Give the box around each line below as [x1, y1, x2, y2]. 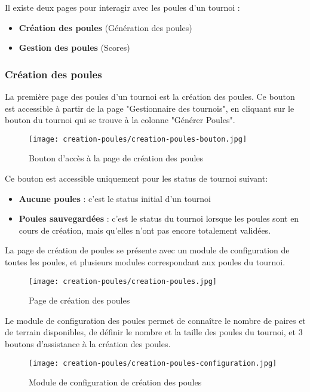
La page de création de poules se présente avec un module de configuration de [5, 244, 290, 256]
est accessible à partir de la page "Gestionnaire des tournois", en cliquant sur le [5, 102, 294, 114]
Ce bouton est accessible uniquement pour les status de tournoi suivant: [5, 172, 268, 185]
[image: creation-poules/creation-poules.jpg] [29, 277, 217, 286]
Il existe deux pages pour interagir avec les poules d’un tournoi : [5, 1, 240, 13]
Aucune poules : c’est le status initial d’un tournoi [19, 192, 211, 204]
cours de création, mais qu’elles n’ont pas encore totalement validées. [19, 223, 271, 236]
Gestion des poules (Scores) [19, 41, 130, 54]
